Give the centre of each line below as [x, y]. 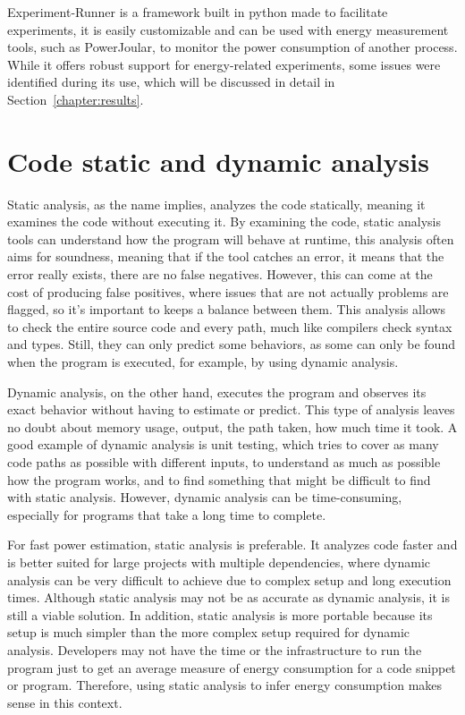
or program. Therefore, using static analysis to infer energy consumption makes [225, 685]
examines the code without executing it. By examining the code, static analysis [224, 221]
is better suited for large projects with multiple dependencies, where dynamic [219, 562]
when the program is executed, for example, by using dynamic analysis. [203, 362]
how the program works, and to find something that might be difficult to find [219, 479]
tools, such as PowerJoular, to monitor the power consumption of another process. [232, 47]
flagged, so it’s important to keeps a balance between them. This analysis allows [227, 309]
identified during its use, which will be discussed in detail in [171, 82]
